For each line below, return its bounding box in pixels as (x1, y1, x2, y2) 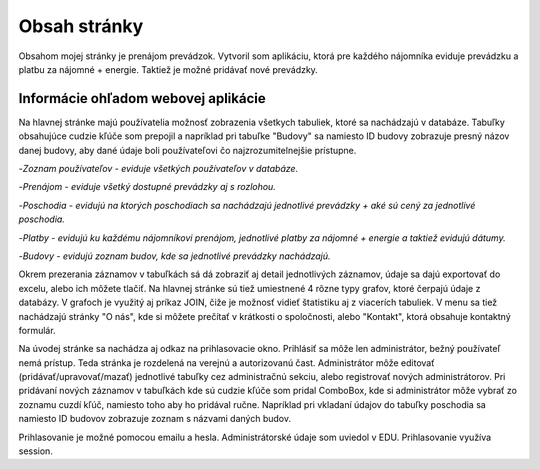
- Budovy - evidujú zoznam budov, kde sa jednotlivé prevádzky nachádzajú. (18, 250, 331, 262)
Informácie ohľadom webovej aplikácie (18, 90, 266, 107)
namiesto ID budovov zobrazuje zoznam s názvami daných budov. (18, 413, 292, 425)
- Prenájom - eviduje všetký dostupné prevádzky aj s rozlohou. (18, 181, 277, 193)
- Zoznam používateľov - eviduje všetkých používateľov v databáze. (18, 163, 299, 175)
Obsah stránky (18, 15, 144, 37)
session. (18, 445, 54, 457)
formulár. (18, 324, 56, 336)
